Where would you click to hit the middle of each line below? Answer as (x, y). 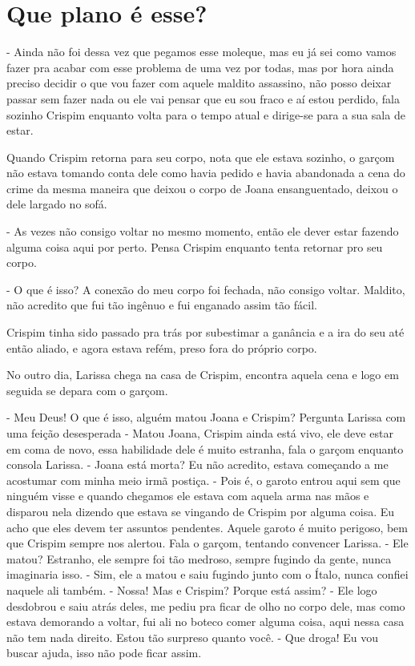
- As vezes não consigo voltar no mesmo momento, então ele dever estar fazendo (203, 231)
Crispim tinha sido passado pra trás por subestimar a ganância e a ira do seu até (205, 332)
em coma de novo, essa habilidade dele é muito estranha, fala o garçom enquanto (205, 448)
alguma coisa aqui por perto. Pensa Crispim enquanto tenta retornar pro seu (195, 246)
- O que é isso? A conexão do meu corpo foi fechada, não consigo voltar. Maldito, (206, 289)
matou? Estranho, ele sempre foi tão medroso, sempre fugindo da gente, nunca (199, 558)
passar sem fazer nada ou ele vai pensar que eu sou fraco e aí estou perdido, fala (203, 98)
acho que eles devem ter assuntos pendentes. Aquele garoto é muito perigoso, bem (207, 527)
